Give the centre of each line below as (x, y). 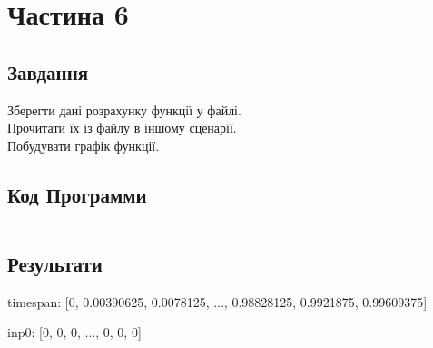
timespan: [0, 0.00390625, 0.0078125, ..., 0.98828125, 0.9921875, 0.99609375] (217, 301)
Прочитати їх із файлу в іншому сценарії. (122, 128)
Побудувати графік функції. (84, 145)
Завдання (48, 71)
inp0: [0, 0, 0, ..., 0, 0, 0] (74, 332)
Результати (55, 263)
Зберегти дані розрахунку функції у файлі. (124, 109)
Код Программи (77, 194)
